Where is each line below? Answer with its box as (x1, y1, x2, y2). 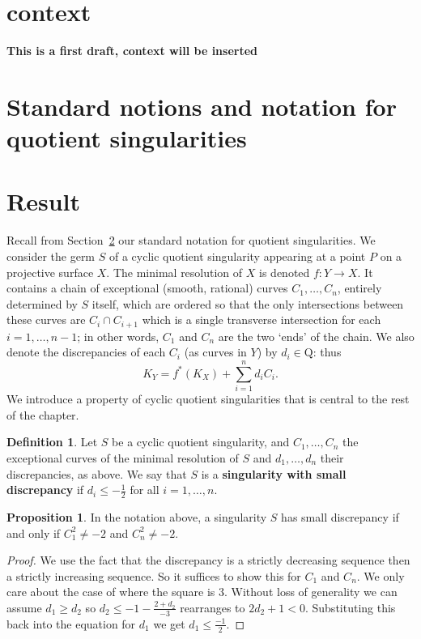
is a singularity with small (201, 465, 347, 482)
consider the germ (6, 248, 96, 264)
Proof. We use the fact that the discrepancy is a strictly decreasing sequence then (6, 552, 410, 569)
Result (6, 185, 80, 218)
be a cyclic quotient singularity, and (112, 433, 290, 450)
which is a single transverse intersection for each (142, 311, 381, 328)
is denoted (259, 263, 310, 280)
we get (153, 615, 185, 632)
